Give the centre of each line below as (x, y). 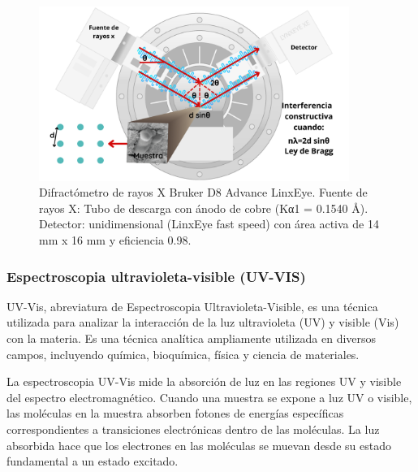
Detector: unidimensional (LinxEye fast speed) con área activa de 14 (209, 224)
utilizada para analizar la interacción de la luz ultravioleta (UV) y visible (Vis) (203, 322)
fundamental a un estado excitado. (93, 461)
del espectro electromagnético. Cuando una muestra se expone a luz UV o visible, (209, 397)
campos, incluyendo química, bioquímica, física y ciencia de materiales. (183, 354)
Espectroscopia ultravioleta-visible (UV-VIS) (156, 276)
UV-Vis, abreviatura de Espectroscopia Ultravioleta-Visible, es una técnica (192, 306)
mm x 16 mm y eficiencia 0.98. (115, 240)
